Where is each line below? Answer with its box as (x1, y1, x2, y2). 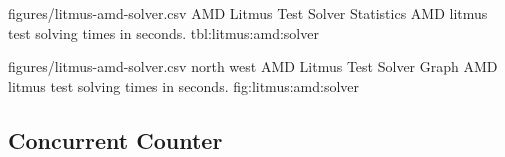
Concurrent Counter (8, 124, 223, 155)
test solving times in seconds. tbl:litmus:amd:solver (8, 22, 319, 43)
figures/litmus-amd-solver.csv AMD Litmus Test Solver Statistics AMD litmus (8, 3, 488, 23)
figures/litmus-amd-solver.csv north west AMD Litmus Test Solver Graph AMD (8, 56, 498, 77)
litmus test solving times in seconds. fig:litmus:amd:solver (8, 75, 360, 96)
